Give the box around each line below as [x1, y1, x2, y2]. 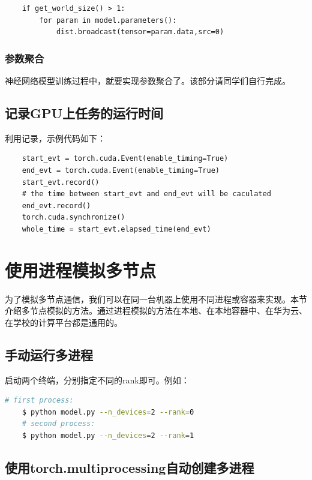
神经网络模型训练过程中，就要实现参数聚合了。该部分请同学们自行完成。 [5, 74, 290, 86]
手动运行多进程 [5, 345, 93, 364]
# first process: [5, 396, 74, 405]
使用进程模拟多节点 [5, 257, 157, 282]
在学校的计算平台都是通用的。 [5, 316, 122, 328]
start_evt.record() [22, 178, 100, 187]
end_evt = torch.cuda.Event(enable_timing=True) [22, 166, 220, 175]
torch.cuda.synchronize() [22, 213, 125, 222]
